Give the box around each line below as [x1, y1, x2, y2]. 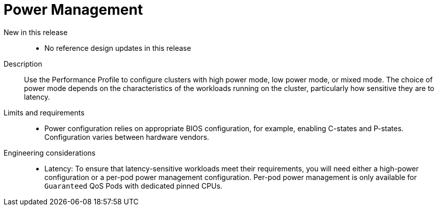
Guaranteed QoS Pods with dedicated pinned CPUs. [44, 181, 223, 190]
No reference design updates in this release [44, 43, 191, 52]
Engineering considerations [4, 148, 96, 157]
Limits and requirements [4, 108, 85, 117]
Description [4, 59, 42, 68]
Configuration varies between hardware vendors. [44, 132, 210, 141]
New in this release [4, 27, 68, 37]
